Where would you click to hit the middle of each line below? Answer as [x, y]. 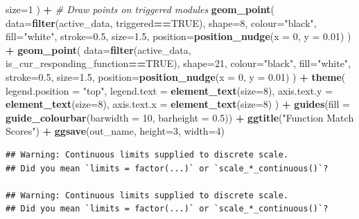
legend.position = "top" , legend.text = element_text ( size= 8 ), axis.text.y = [169, 90]
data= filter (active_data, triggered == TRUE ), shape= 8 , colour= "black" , [161, 22]
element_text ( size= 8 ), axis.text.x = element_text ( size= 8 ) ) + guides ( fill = [178, 104]
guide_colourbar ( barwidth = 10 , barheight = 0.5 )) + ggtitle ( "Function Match [180, 117]
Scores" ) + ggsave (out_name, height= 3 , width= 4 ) [115, 131]
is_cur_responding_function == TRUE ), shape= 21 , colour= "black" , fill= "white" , [178, 63]
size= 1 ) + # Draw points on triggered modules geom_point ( [140, 9]
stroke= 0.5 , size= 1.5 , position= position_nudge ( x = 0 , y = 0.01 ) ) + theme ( [176, 76]
